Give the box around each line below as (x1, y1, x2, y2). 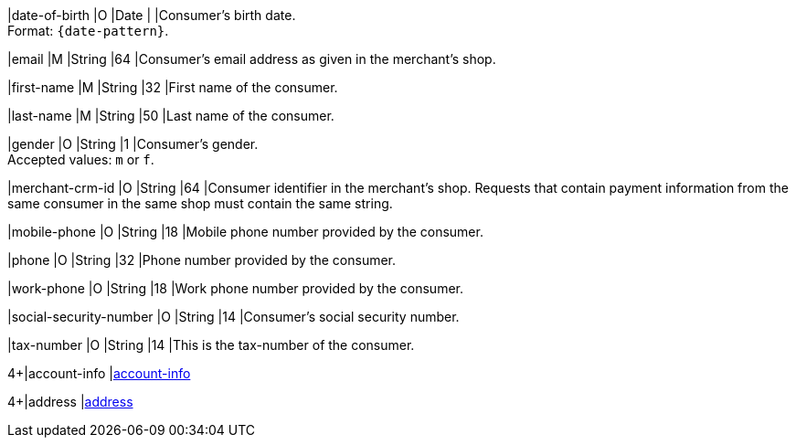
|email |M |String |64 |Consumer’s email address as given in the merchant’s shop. (7, 51, 496, 67)
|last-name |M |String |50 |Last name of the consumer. (7, 108, 334, 123)
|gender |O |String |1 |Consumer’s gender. (7, 136, 259, 152)
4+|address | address (7, 394, 133, 409)
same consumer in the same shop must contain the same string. (7, 196, 393, 211)
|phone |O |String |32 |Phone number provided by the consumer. (7, 252, 397, 268)
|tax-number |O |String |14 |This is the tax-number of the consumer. (7, 337, 415, 353)
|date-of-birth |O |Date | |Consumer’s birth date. (7, 7, 296, 23)
